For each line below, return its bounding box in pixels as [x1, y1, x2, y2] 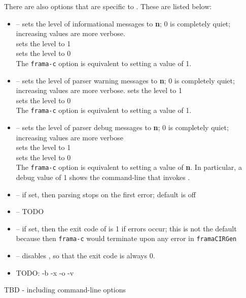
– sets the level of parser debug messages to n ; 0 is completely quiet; [16, 122, 229, 133]
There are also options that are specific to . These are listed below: [4, 1, 212, 11]
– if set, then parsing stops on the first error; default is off [16, 189, 196, 199]
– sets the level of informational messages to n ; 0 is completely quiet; [16, 18, 231, 28]
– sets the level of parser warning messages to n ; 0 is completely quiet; [16, 75, 235, 85]
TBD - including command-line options [4, 284, 126, 295]
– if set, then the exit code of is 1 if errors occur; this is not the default [16, 223, 237, 233]
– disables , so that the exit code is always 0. [16, 250, 155, 261]
